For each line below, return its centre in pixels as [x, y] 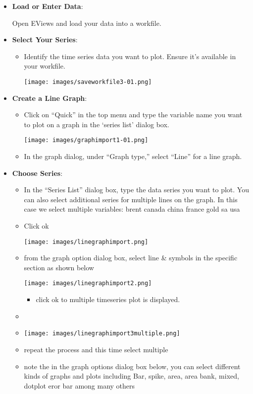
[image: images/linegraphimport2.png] [88, 283]
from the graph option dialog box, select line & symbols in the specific [131, 258]
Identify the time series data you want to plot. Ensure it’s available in [130, 56]
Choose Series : [37, 173]
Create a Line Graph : [50, 98]
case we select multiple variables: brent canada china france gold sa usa [132, 209]
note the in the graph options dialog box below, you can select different [132, 366]
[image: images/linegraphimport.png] [86, 242]
